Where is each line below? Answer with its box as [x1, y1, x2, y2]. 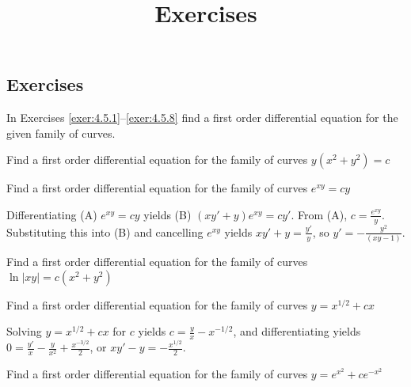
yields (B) [143, 206, 192, 222]
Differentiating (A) [6, 206, 97, 222]
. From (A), [291, 206, 348, 222]
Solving [6, 323, 42, 340]
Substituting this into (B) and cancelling [6, 223, 204, 240]
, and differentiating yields [233, 323, 361, 340]
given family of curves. [6, 124, 116, 141]
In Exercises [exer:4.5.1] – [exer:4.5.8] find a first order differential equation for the [6, 109, 398, 126]
